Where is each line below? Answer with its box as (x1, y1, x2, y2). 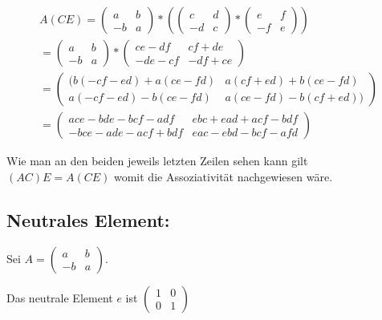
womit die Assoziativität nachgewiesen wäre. (113, 168, 333, 184)
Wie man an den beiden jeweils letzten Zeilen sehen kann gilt (6, 152, 308, 169)
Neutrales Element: (6, 207, 170, 232)
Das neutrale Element (6, 289, 113, 306)
